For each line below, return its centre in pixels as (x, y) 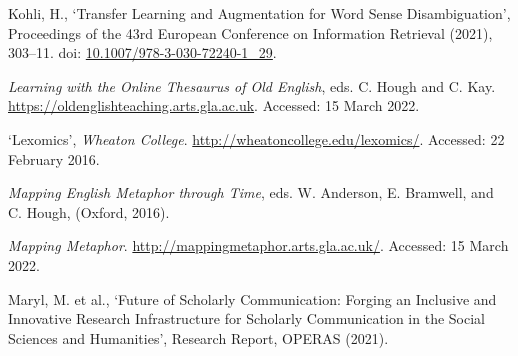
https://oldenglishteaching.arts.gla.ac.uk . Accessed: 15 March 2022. (214, 105)
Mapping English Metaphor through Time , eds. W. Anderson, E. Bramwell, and (251, 192)
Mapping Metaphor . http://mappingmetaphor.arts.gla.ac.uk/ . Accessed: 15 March (258, 245)
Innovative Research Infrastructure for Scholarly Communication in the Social (246, 318)
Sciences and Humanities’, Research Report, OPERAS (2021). (198, 337)
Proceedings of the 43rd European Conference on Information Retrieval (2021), (250, 32)
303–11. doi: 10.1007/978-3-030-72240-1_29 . (142, 52)
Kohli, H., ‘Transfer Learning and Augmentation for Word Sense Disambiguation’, (259, 13)
